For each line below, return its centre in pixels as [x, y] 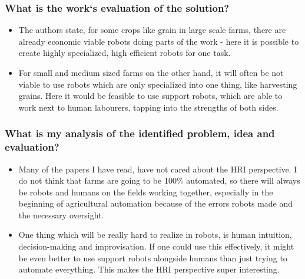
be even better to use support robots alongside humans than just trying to [153, 258]
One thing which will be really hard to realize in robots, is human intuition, [155, 235]
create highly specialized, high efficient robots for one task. [125, 53]
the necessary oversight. [61, 215]
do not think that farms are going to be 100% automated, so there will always [159, 180]
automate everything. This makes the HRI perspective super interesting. [149, 269]
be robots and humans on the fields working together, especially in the [146, 192]
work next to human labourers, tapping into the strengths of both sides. [148, 107]
